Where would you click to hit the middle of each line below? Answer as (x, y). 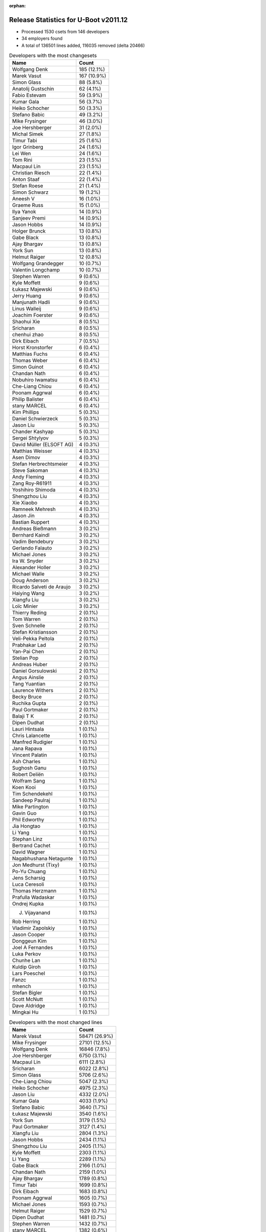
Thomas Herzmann (34, 891)
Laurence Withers (33, 690)
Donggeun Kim (29, 941)
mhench (22, 987)
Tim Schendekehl (32, 794)
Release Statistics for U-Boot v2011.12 (68, 20)
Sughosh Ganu (29, 768)
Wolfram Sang (29, 781)
